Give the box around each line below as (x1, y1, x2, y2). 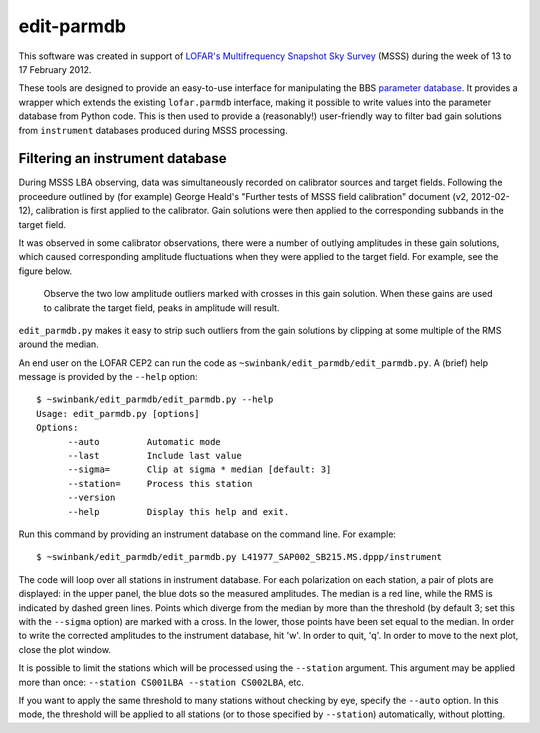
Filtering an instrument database (18, 150, 227, 167)
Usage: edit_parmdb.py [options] (36, 408, 200, 419)
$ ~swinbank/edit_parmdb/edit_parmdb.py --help (36, 394, 274, 405)
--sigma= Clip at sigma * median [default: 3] (67, 464, 332, 475)
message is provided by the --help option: (18, 371, 198, 383)
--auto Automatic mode (67, 436, 222, 447)
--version (67, 492, 116, 504)
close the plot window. (18, 643, 112, 655)
